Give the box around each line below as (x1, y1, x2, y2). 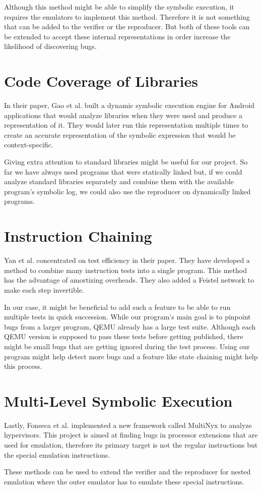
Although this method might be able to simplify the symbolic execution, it (4, 2, 234, 12)
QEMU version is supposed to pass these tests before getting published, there (4, 331, 243, 342)
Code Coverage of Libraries (4, 71, 198, 91)
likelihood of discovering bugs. (4, 41, 97, 51)
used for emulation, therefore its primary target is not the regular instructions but (4, 440, 258, 450)
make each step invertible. (4, 284, 84, 295)
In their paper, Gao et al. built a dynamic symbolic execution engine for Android (4, 100, 254, 111)
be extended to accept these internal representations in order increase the (4, 31, 231, 41)
